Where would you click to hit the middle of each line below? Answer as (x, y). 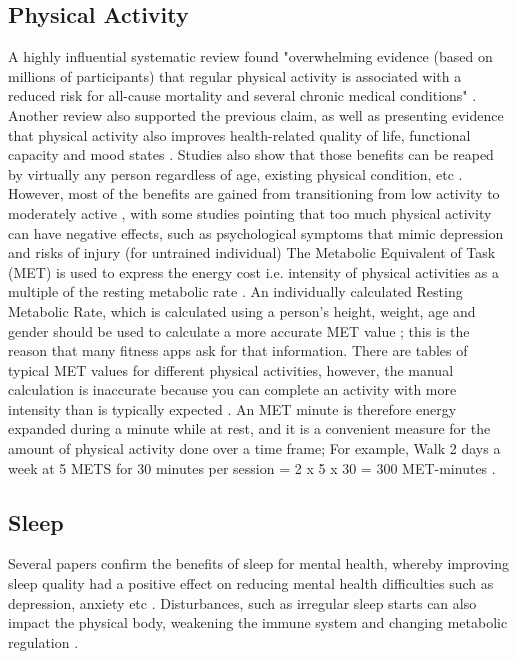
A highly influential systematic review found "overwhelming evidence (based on (250, 56)
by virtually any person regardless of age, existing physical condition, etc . (235, 173)
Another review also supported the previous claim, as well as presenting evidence (256, 114)
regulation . (43, 641)
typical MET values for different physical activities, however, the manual (231, 369)
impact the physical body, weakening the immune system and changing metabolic (258, 622)
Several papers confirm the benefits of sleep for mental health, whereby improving (258, 563)
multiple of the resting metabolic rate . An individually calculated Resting (235, 291)
